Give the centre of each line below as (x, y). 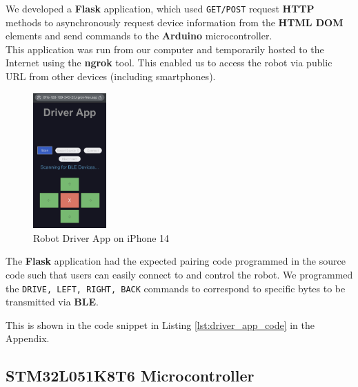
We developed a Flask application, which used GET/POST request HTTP (160, 8)
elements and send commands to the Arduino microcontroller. (139, 36)
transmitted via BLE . (52, 302)
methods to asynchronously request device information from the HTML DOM (175, 22)
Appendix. (28, 338)
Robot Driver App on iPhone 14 (101, 237)
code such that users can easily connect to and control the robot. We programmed (179, 274)
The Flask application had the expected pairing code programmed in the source (176, 261)
